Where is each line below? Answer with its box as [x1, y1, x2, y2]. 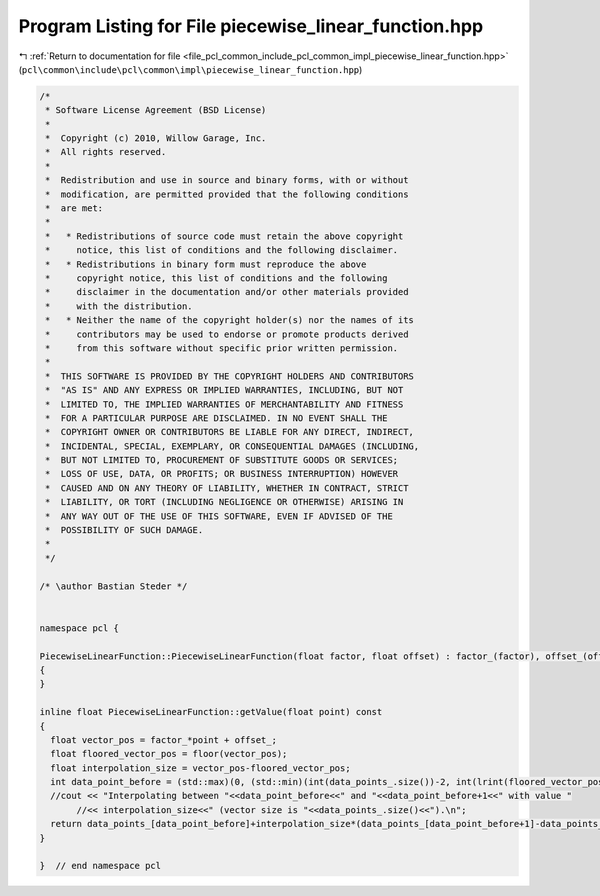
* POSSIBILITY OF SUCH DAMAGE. [45, 525, 204, 536]
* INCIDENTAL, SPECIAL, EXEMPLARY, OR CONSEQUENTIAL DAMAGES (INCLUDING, [45, 440, 420, 452]
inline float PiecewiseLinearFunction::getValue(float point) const [39, 706, 383, 718]
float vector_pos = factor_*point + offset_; [50, 734, 277, 745]
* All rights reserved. [45, 146, 167, 158]
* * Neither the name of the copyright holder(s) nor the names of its [45, 315, 415, 326]
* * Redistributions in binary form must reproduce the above [45, 258, 367, 270]
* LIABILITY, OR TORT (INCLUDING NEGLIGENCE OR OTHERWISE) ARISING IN [45, 496, 404, 508]
